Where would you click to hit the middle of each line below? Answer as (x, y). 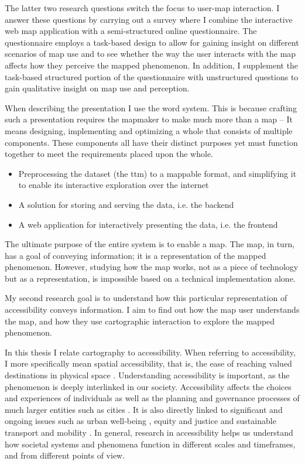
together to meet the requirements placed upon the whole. (109, 154)
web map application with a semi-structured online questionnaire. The (131, 31)
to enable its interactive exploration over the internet (114, 185)
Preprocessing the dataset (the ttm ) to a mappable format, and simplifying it (157, 173)
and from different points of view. (65, 455)
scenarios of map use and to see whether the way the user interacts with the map (150, 54)
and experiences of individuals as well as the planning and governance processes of (152, 398)
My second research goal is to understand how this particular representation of (146, 298)
